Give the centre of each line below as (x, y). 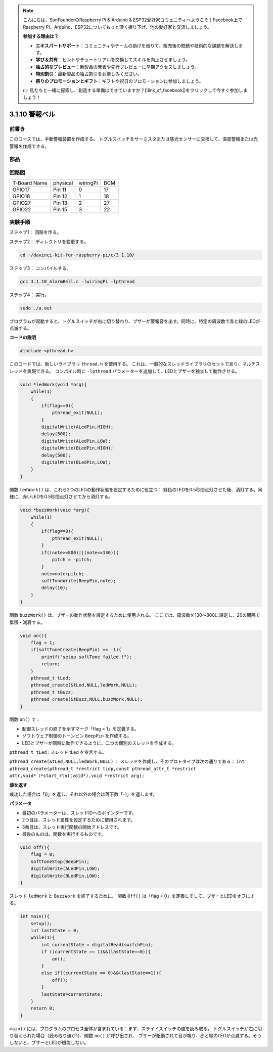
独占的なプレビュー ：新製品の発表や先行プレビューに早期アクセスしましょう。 (117, 67)
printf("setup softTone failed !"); (87, 657)
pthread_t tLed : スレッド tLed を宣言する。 (58, 752)
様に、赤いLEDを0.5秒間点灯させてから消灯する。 (61, 497)
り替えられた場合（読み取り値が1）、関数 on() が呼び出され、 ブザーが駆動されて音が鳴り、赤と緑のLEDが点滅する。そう (135, 1036)
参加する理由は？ (41, 36)
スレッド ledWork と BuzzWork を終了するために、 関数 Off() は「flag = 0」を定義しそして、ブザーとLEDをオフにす (132, 896)
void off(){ (35, 847)
